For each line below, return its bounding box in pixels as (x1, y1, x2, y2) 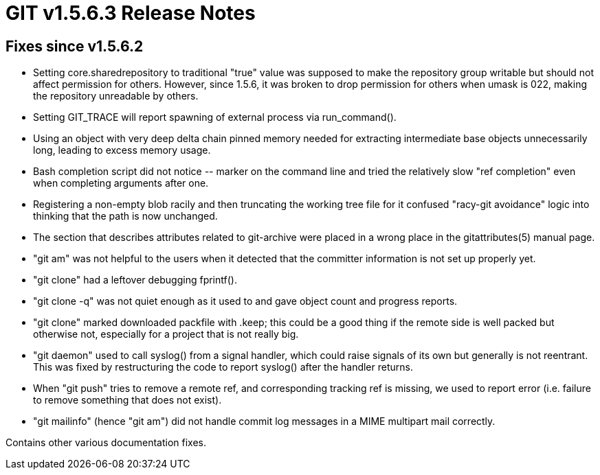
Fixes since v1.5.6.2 (5, 37, 144, 55)
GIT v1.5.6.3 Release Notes (5, 1, 256, 25)
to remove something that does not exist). (33, 394, 222, 406)
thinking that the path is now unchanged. (33, 210, 218, 222)
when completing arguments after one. (33, 177, 209, 189)
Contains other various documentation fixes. (5, 437, 206, 449)
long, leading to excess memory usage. (33, 144, 211, 157)
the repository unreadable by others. (33, 90, 199, 102)
